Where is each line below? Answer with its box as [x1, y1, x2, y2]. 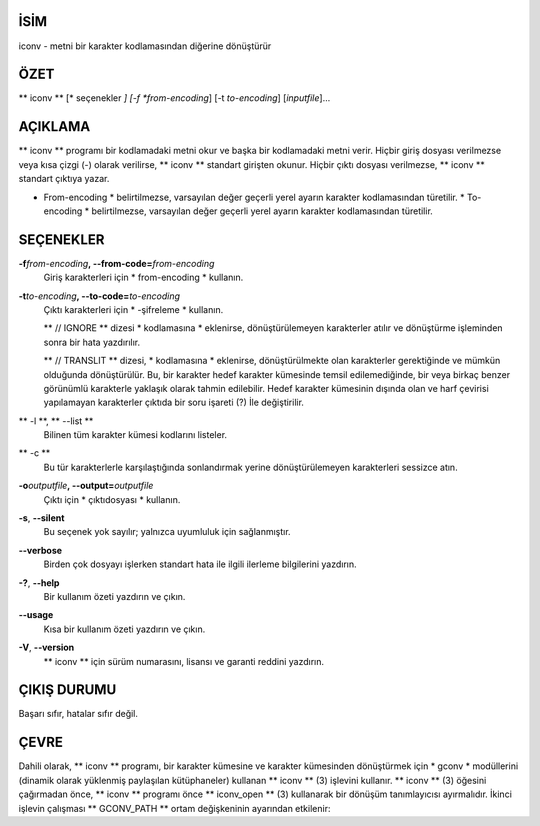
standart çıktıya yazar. [18, 173, 110, 185]
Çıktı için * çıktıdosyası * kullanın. [43, 493, 181, 505]
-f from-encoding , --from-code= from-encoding [18, 257, 215, 269]
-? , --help [18, 576, 60, 589]
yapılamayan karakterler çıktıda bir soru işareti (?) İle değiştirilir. [43, 396, 305, 409]
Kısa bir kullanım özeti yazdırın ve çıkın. [43, 623, 206, 635]
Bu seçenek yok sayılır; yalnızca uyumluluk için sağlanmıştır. [43, 526, 291, 538]
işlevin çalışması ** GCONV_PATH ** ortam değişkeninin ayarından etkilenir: [18, 802, 331, 814]
